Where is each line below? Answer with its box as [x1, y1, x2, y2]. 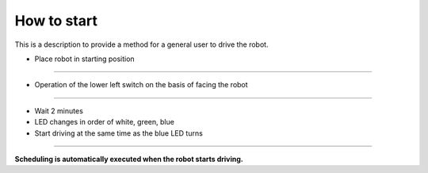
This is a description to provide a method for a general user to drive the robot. [14, 40, 269, 49]
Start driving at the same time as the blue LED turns [34, 128, 204, 138]
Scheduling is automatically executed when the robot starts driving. [14, 154, 243, 163]
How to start [14, 12, 98, 29]
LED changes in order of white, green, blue [34, 117, 174, 127]
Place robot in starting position [34, 54, 135, 63]
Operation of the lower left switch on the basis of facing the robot [34, 80, 249, 90]
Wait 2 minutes [34, 106, 83, 115]
